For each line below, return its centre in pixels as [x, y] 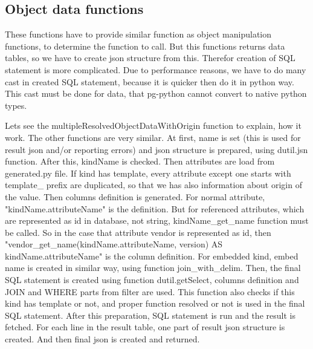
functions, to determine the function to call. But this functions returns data [145, 46]
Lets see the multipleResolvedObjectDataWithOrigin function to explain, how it [153, 126]
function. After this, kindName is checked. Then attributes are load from [140, 161]
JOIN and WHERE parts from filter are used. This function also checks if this [150, 291]
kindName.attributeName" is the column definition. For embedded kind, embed [152, 256]
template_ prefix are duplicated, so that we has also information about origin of [153, 185]
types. [16, 105]
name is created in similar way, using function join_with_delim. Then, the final [153, 268]
